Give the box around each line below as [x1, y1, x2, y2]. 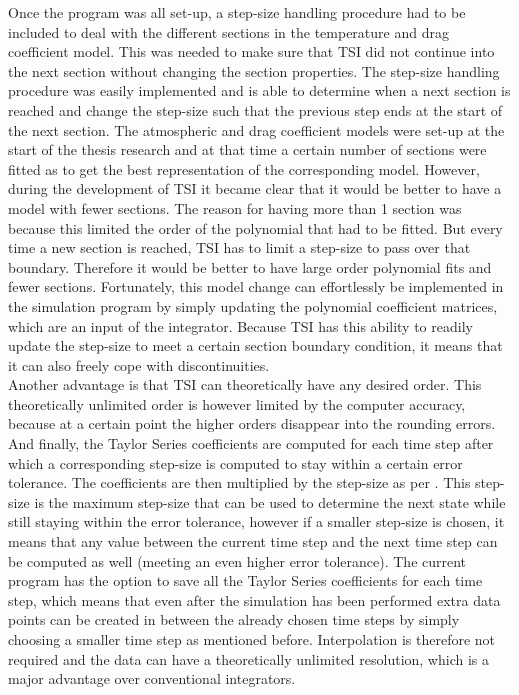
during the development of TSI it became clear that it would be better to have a [8, 178, 502, 199]
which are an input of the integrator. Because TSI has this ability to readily [8, 315, 473, 336]
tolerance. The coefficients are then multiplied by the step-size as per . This [8, 472, 471, 493]
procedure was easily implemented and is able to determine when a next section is [8, 80, 511, 101]
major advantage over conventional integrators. [8, 668, 296, 689]
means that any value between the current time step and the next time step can [8, 531, 498, 552]
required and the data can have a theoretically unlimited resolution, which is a [8, 648, 489, 669]
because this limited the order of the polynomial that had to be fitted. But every [8, 217, 503, 238]
